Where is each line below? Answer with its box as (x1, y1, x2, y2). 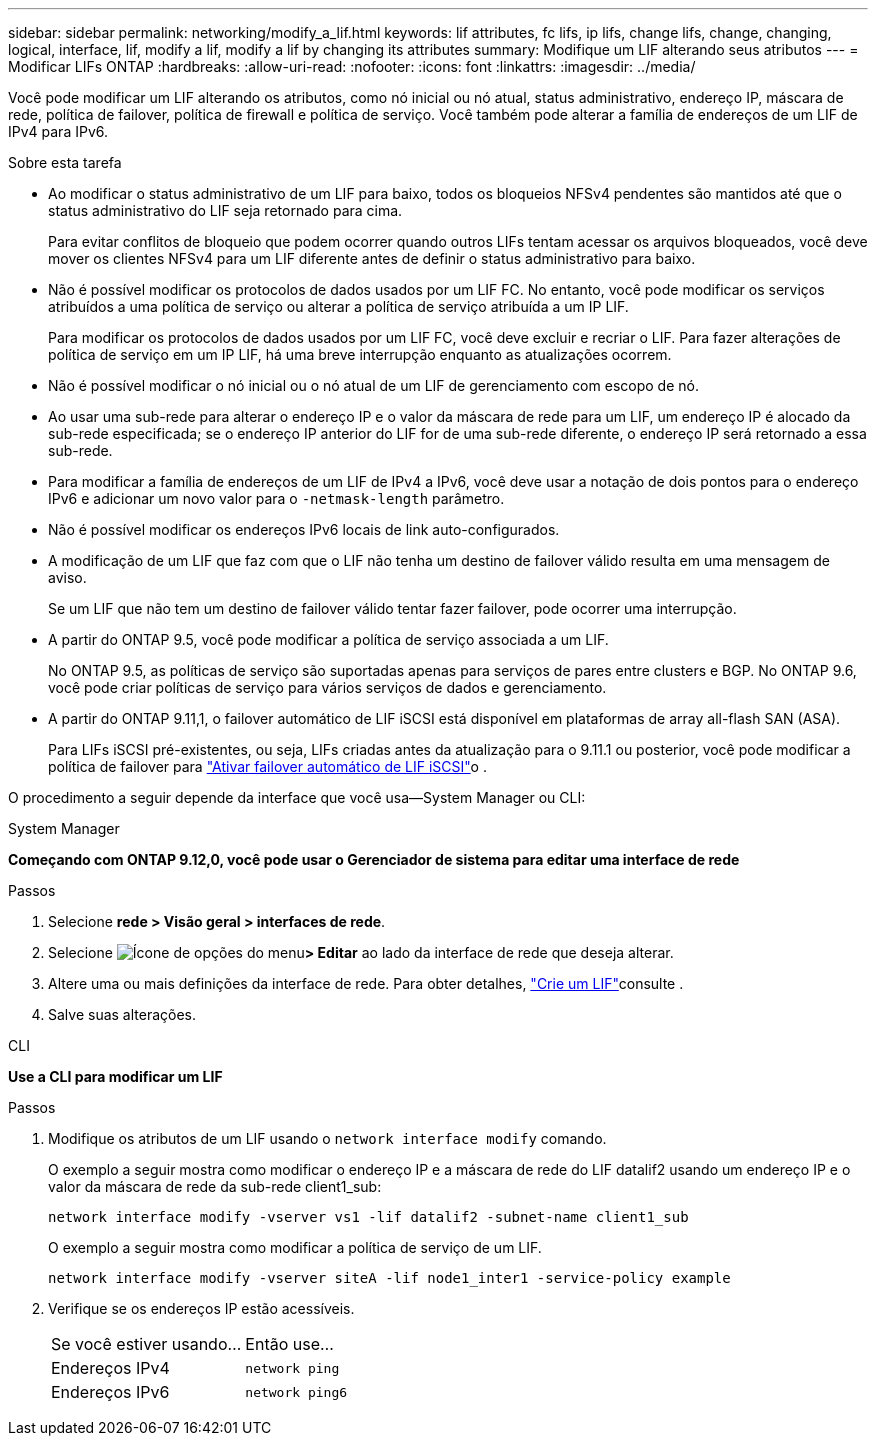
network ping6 (245, 1384, 348, 1400)
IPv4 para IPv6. (8, 123, 109, 140)
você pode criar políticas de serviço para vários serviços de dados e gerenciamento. (48, 679, 607, 696)
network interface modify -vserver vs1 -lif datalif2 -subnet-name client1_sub (48, 1209, 689, 1225)
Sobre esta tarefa (8, 154, 122, 171)
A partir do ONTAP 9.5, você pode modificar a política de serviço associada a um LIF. (48, 631, 609, 648)
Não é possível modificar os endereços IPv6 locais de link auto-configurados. (48, 521, 560, 538)
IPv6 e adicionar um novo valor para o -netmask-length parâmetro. (48, 490, 505, 507)
